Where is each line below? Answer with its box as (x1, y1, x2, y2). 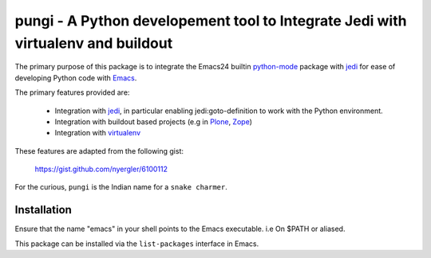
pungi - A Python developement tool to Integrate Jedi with (14, 12, 407, 29)
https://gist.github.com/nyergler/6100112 (34, 164, 168, 174)
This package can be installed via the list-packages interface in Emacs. (14, 239, 259, 248)
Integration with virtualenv (54, 128, 141, 138)
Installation (14, 203, 72, 217)
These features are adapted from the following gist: (14, 146, 184, 155)
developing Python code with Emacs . (14, 72, 137, 83)
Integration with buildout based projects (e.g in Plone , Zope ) (54, 116, 253, 127)
